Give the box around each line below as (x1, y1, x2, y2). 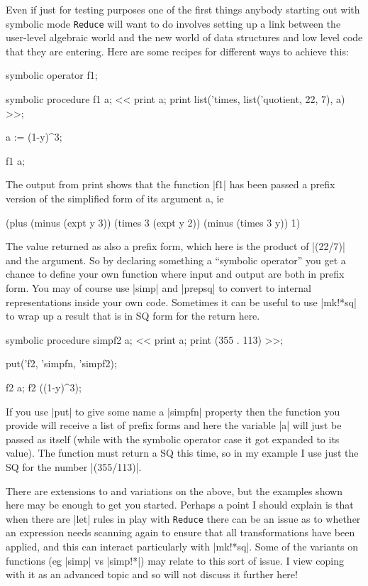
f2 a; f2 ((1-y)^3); (6, 379, 82, 394)
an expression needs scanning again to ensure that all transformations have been (6, 525, 355, 540)
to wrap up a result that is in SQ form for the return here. (6, 308, 260, 323)
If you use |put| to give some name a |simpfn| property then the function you (6, 403, 340, 418)
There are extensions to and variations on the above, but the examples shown (6, 483, 342, 498)
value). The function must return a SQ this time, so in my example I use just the (6, 445, 359, 460)
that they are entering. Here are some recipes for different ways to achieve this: (6, 43, 349, 58)
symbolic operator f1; (6, 67, 98, 82)
